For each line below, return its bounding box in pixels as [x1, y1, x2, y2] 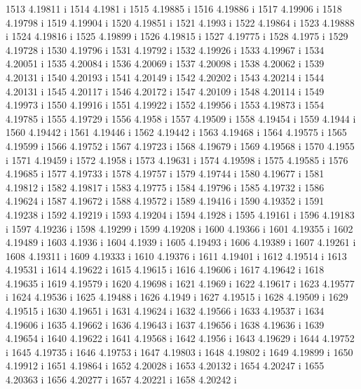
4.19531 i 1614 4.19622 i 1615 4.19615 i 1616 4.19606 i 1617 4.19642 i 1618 [6, 262, 325, 277]
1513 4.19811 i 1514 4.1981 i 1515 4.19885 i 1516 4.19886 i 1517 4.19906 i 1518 [6, 1, 342, 15]
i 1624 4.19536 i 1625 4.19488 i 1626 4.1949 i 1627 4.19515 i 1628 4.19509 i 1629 [6, 289, 348, 304]
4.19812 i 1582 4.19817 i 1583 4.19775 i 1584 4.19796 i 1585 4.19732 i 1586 [6, 179, 325, 194]
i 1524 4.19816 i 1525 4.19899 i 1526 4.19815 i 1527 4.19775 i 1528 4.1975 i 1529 [6, 29, 348, 43]
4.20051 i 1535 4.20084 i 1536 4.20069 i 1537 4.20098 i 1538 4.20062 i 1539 [6, 56, 325, 71]
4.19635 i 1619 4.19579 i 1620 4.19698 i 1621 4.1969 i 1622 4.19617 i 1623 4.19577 [6, 275, 355, 290]
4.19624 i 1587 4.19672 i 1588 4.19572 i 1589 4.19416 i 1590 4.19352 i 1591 [6, 193, 325, 208]
